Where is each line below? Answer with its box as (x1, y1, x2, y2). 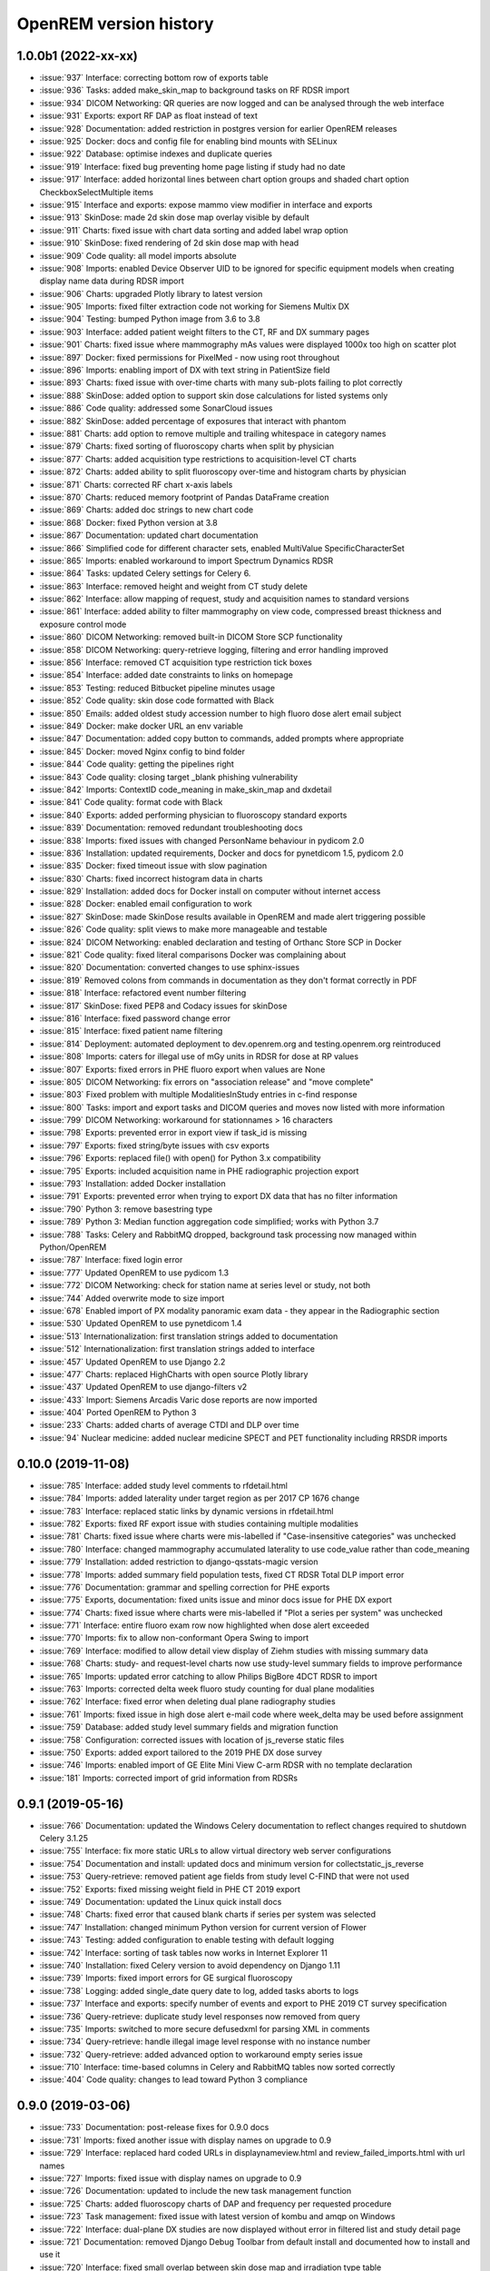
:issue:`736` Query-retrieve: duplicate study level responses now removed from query (39, 2010, 360, 2021)
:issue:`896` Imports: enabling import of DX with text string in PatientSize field (39, 364, 330, 376)
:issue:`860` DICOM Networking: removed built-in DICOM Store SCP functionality (39, 631, 343, 642)
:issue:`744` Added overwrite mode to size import (39, 1293, 225, 1304)
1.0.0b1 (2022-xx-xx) (16, 48, 138, 64)
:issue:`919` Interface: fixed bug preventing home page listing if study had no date (39, 161, 346, 172)
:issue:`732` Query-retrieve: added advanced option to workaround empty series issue (39, 2048, 363, 2059)
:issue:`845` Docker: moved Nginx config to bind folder (39, 746, 245, 757)
